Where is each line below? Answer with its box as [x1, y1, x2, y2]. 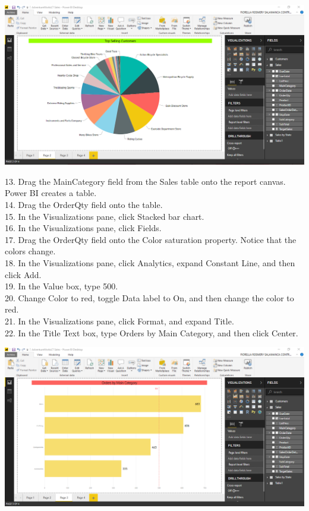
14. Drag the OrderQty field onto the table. [5, 198, 163, 210]
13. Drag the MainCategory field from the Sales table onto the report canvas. [5, 175, 286, 187]
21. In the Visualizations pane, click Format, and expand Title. [5, 314, 234, 327]
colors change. [5, 245, 56, 257]
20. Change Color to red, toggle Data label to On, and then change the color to [5, 291, 294, 304]
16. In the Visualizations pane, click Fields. [5, 222, 162, 234]
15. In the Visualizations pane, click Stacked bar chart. [5, 210, 204, 222]
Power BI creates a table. [5, 187, 97, 199]
